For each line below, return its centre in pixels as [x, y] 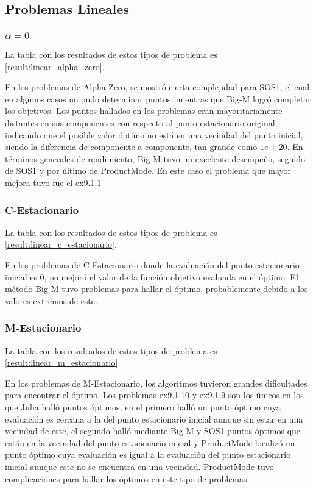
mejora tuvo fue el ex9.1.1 [53, 183]
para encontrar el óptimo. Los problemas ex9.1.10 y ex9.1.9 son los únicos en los [154, 395]
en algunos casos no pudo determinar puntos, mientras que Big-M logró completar [158, 98]
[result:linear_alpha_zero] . [55, 66]
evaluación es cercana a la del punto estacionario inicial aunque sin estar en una [154, 419]
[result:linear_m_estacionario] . [63, 362]
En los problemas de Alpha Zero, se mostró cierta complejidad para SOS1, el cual [157, 87]
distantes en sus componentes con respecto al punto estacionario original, [141, 123]
